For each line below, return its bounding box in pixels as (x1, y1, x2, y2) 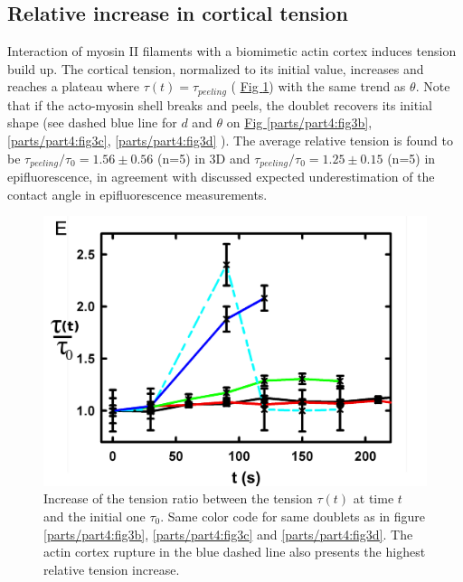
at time (353, 489, 394, 508)
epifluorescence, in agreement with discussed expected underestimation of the (7, 167, 435, 186)
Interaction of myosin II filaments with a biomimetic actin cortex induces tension (7, 42, 457, 61)
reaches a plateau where (7, 77, 139, 96)
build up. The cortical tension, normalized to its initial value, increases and (7, 59, 424, 78)
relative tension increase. (43, 559, 180, 578)
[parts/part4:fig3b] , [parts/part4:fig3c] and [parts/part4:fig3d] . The (43, 524, 413, 543)
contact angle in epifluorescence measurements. (7, 184, 268, 203)
